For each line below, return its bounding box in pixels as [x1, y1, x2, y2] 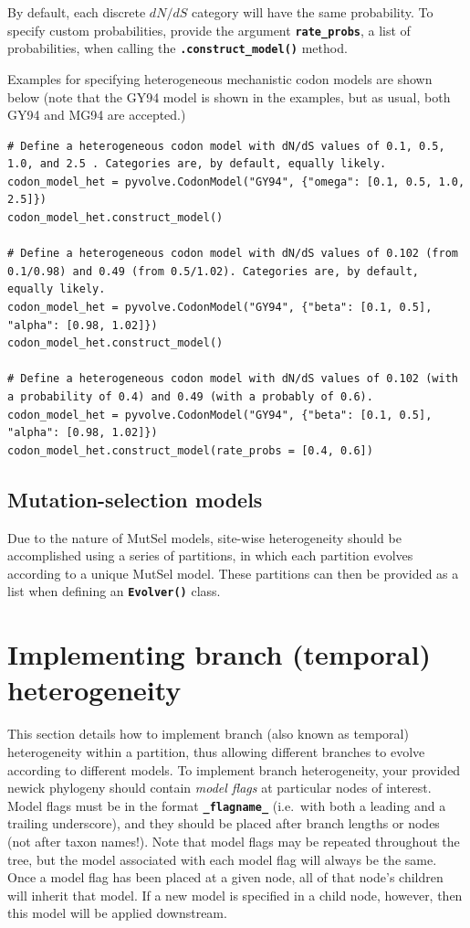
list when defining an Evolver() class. [7, 581, 221, 601]
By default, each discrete [7, 3, 146, 21]
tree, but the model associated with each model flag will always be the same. [7, 849, 437, 869]
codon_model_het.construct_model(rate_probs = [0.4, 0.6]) [7, 443, 373, 457]
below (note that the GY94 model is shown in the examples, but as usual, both [7, 87, 451, 106]
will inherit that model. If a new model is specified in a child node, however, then [7, 885, 463, 904]
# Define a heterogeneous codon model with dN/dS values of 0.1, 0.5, [7, 139, 445, 153]
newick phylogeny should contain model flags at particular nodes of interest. [7, 778, 432, 797]
